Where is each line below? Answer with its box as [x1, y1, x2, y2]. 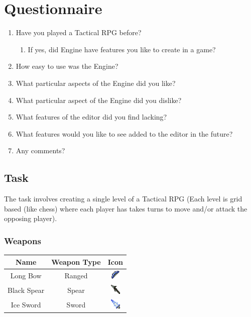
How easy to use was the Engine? [16, 61, 118, 71]
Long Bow [10, 270, 42, 281]
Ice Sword [11, 299, 41, 309]
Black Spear [8, 285, 45, 295]
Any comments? [16, 145, 65, 156]
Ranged [64, 270, 88, 281]
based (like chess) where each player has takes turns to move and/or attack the [4, 203, 247, 214]
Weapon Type [51, 256, 101, 267]
